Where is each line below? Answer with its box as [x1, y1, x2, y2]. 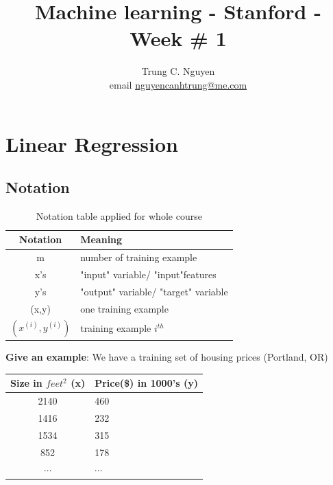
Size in [10, 376, 42, 390]
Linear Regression [5, 129, 179, 157]
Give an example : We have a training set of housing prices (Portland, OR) [5, 350, 328, 364]
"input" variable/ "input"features [80, 267, 217, 282]
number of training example [80, 250, 197, 264]
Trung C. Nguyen [141, 64, 215, 78]
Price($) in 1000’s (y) [95, 376, 198, 390]
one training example [80, 301, 169, 315]
